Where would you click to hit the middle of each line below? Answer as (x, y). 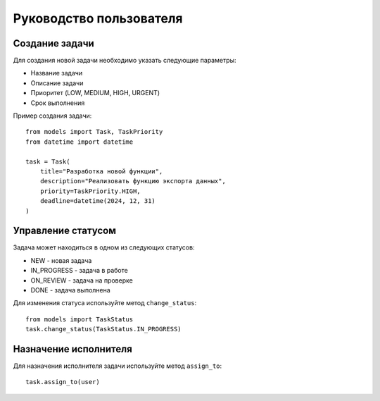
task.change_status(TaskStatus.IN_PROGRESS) (104, 329)
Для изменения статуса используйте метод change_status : (105, 303)
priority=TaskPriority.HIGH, (90, 191)
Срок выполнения (58, 103)
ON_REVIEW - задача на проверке (82, 280)
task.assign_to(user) (63, 382)
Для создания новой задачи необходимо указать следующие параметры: (125, 61)
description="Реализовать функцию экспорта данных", (133, 181)
